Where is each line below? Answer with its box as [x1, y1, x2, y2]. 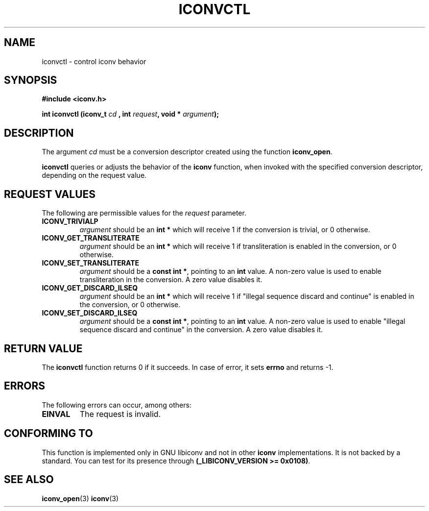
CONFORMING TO [4, 427, 93, 440]
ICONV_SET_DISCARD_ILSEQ [42, 309, 138, 317]
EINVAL [42, 409, 71, 419]
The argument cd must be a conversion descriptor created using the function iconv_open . [42, 147, 333, 156]
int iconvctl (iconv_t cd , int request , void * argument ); [42, 110, 219, 119]
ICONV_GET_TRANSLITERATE [42, 234, 140, 243]
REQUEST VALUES [4, 188, 96, 200]
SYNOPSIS [4, 74, 57, 87]
